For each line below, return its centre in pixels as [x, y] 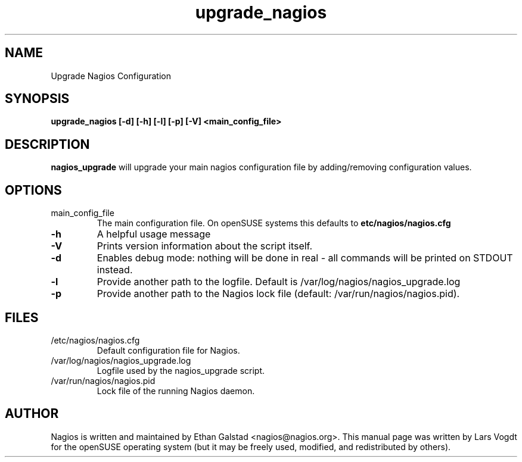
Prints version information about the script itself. [205, 246]
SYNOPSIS [37, 99]
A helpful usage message [154, 234]
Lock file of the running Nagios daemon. [176, 391]
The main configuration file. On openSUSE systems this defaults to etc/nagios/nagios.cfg [274, 223]
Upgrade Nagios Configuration [111, 76]
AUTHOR [32, 414]
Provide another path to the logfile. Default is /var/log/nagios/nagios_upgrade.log [279, 282]
